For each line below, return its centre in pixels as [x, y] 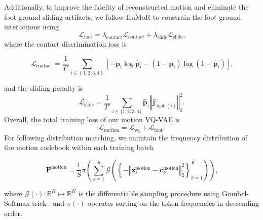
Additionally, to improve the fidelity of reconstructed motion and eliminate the [126, 7]
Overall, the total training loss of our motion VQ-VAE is [92, 119]
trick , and [48, 203]
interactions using [31, 27]
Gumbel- [235, 193]
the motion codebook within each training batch [79, 147]
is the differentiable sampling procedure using [149, 193]
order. [13, 213]
